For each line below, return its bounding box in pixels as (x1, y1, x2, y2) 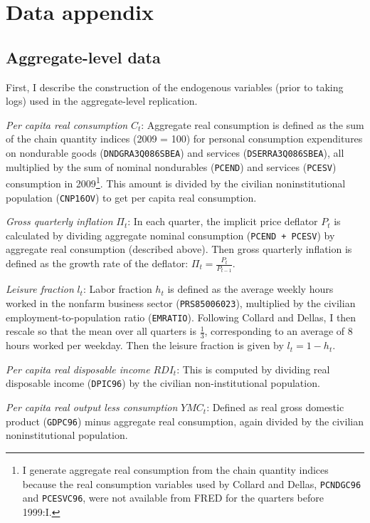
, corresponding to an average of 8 (204, 323, 353, 338)
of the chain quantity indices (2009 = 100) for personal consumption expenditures (6, 131, 363, 146)
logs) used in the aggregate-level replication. (6, 93, 198, 108)
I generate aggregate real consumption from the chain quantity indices (22, 462, 329, 477)
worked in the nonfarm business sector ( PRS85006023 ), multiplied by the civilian (6, 296, 356, 311)
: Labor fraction (83, 281, 152, 296)
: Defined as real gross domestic (206, 400, 344, 415)
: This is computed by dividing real (176, 361, 330, 376)
